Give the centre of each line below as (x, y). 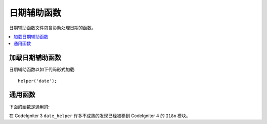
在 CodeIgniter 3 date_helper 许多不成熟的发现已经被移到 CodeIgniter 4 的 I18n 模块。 (100, 116)
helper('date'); (38, 81)
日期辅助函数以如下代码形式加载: (43, 70)
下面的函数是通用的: (29, 107)
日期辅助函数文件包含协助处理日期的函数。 (52, 28)
